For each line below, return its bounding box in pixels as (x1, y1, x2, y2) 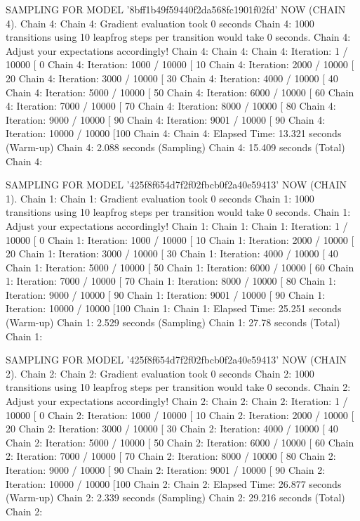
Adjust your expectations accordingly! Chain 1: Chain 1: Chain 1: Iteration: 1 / (6, 218, 348, 233)
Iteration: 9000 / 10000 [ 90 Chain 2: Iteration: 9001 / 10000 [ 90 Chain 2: (6, 463, 326, 477)
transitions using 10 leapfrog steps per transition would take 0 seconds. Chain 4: (6, 30, 351, 44)
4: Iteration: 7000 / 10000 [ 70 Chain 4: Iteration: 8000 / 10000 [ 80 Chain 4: (6, 98, 336, 113)
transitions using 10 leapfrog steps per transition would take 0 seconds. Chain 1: (6, 205, 351, 219)
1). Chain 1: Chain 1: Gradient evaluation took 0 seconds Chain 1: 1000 (6, 191, 314, 205)
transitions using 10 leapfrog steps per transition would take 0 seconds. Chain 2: (6, 380, 351, 394)
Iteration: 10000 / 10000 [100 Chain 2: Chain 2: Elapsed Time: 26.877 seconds (6, 476, 342, 491)
